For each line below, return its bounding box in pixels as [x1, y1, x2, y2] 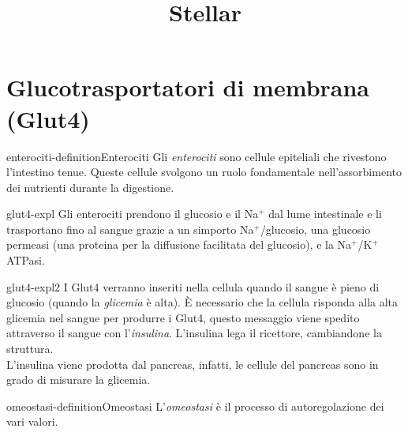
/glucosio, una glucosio [260, 220, 371, 237]
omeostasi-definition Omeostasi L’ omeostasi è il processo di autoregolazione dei [6, 397, 384, 414]
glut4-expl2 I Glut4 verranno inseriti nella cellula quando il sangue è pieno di [6, 278, 380, 295]
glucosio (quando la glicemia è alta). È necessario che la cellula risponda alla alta [6, 294, 399, 310]
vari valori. [6, 413, 58, 430]
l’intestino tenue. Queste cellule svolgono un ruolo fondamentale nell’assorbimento [6, 163, 402, 180]
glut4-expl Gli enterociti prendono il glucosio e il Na [6, 205, 259, 222]
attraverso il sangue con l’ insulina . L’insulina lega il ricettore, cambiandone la [6, 325, 382, 341]
